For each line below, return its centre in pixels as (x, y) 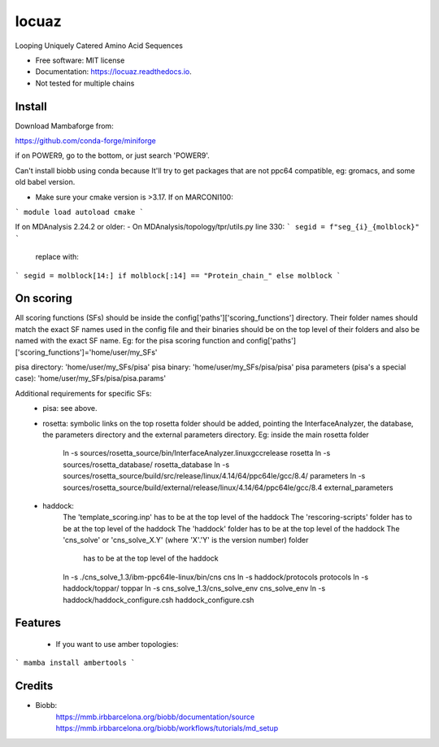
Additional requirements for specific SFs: (83, 393)
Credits (34, 686)
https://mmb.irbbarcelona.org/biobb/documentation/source (155, 717)
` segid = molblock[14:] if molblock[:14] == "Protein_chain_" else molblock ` (178, 275)
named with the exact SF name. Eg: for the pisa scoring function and (130, 341)
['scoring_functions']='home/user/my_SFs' (86, 352)
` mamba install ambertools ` (75, 663)
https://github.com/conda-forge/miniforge (85, 141)
